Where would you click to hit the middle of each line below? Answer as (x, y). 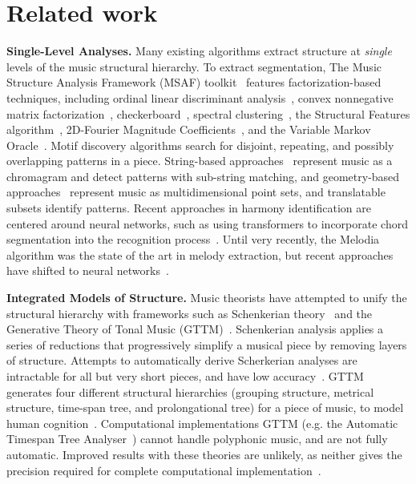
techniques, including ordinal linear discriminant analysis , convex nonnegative (200, 97)
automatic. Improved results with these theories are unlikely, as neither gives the (204, 454)
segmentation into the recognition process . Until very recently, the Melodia (193, 239)
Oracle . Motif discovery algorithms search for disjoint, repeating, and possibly (200, 145)
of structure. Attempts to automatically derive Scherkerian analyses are (182, 360)
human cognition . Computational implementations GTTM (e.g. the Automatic (202, 423)
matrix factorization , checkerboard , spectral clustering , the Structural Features (208, 113)
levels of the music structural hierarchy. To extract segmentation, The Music (194, 66)
